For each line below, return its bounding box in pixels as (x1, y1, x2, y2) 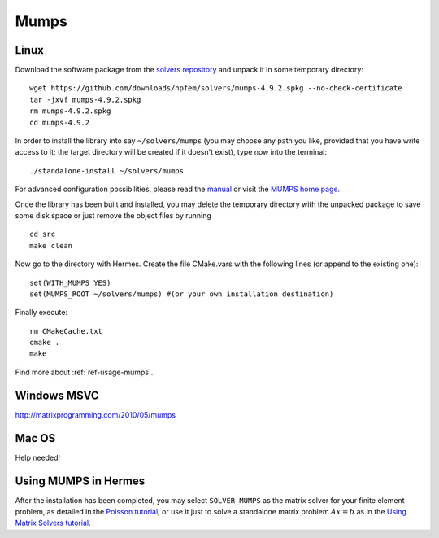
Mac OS (15, 431, 56, 445)
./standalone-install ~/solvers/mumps (29, 166, 185, 175)
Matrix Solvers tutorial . (15, 518, 91, 528)
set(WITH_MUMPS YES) (29, 278, 111, 287)
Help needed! (15, 453, 61, 462)
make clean (29, 241, 73, 250)
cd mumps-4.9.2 (29, 118, 90, 127)
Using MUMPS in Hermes (15, 474, 146, 488)
